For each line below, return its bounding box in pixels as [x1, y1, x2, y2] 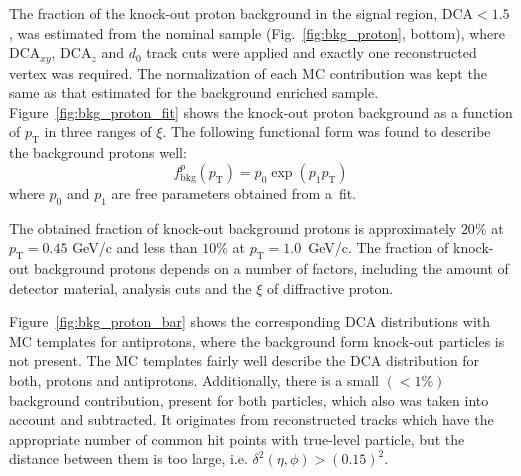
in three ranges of [44, 121, 152, 142]
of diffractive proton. [267, 277, 394, 298]
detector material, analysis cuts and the [9, 277, 252, 298]
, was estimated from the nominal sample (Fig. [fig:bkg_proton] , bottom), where [9, 22, 506, 43]
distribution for [385, 350, 480, 371]
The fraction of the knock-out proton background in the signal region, [9, 3, 438, 23]
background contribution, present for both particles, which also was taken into [9, 389, 489, 410]
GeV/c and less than [72, 237, 198, 258]
